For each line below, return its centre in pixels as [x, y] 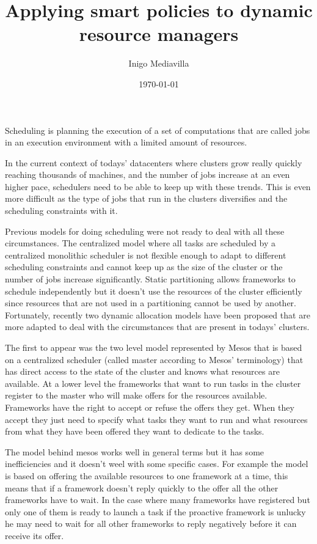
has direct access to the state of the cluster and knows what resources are [142, 371]
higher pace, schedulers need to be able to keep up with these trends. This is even [158, 186]
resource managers [159, 34]
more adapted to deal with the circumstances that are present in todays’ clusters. [157, 327]
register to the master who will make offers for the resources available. [136, 395]
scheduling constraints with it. [61, 211]
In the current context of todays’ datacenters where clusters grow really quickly [154, 162]
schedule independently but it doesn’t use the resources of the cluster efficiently [154, 291]
